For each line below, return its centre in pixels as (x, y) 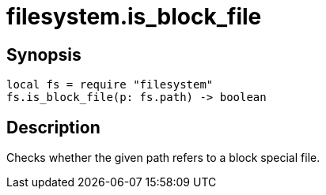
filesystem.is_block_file (134, 17)
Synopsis (44, 54)
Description (53, 127)
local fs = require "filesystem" (110, 85)
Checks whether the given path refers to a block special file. (163, 158)
